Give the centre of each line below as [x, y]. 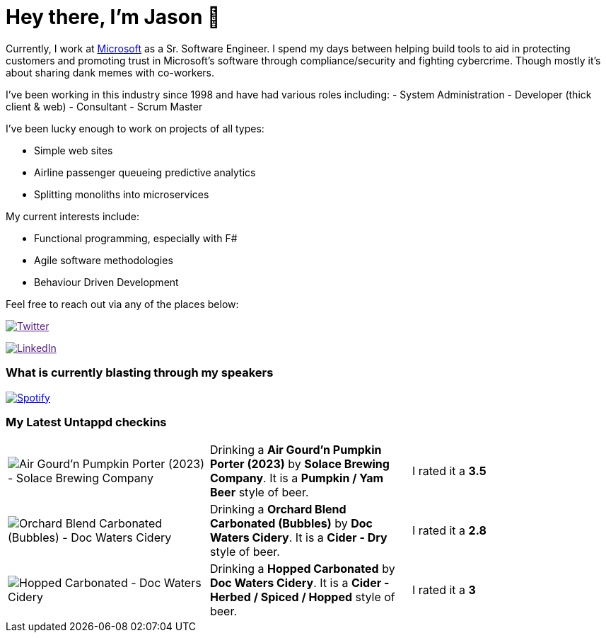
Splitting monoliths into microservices [122, 194]
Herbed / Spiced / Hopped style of [302, 597]
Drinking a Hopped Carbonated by [302, 569]
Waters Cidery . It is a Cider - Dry [298, 538]
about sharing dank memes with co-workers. [110, 72]
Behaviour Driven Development [106, 282]
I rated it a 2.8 [449, 531]
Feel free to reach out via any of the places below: [122, 304]
